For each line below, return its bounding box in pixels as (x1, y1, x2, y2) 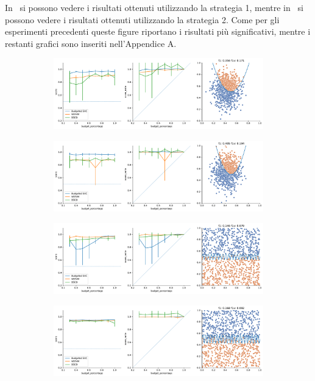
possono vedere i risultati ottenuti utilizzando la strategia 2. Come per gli (5, 13, 280, 26)
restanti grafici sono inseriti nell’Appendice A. (5, 37, 177, 49)
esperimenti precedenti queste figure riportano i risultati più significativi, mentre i (5, 25, 311, 38)
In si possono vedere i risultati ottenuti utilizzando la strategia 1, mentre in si (5, 1, 303, 13)
